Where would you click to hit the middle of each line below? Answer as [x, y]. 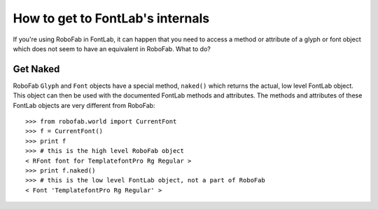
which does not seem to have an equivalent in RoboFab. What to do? [112, 48]
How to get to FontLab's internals [111, 18]
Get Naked [36, 69]
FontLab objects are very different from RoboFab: [84, 105]
